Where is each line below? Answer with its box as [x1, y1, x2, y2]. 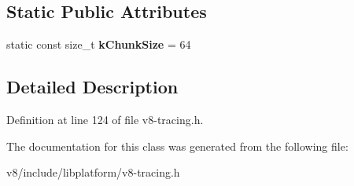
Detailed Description [6, 75, 179, 99]
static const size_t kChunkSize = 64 [6, 36, 191, 53]
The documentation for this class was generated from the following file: [6, 137, 348, 154]
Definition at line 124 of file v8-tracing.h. [6, 111, 204, 127]
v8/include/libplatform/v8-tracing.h [6, 164, 180, 181]
